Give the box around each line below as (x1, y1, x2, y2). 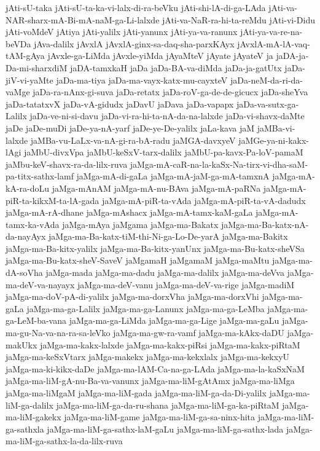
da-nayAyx (6, 230, 46, 243)
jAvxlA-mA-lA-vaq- (237, 37, 310, 50)
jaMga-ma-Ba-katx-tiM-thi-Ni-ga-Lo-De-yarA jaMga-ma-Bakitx (49, 230, 288, 243)
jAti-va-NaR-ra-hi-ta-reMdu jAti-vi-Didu (162, 13, 315, 26)
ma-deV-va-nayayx (6, 278, 75, 291)
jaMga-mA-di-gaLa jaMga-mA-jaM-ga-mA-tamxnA (76, 170, 270, 182)
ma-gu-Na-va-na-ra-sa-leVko (6, 326, 111, 339)
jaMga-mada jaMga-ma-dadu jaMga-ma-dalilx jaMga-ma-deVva (45, 266, 284, 279)
